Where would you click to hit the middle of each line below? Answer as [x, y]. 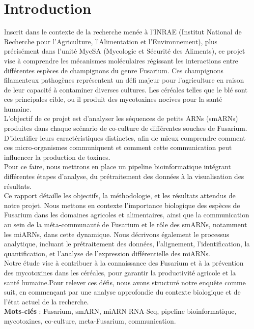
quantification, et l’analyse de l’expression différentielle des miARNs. [107, 253]
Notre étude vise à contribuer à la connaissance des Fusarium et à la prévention [124, 263]
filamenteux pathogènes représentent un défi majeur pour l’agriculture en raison [124, 80]
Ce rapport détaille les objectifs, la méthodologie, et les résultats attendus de [120, 195]
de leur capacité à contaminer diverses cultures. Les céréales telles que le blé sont [126, 89]
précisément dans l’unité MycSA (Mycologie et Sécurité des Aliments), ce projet [125, 51]
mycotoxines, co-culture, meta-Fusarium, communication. [90, 320]
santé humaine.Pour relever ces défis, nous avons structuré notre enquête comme [125, 282]
